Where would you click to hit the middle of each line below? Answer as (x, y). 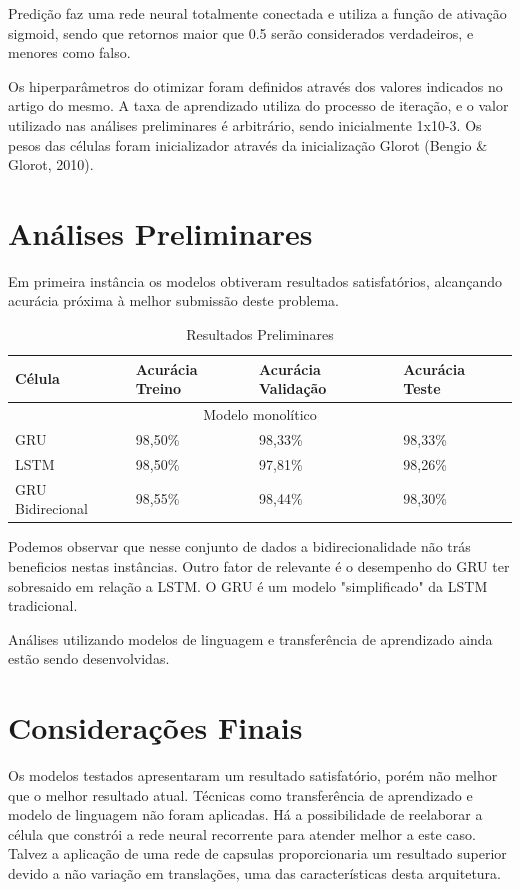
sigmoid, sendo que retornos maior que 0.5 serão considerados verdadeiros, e (241, 32)
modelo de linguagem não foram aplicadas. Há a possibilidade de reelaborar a (245, 814)
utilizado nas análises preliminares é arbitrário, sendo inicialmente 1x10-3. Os (245, 124)
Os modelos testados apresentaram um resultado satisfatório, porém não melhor (253, 775)
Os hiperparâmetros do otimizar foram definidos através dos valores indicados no (255, 85)
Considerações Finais (155, 727)
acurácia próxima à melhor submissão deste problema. (174, 300)
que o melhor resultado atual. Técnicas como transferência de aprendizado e (240, 794)
